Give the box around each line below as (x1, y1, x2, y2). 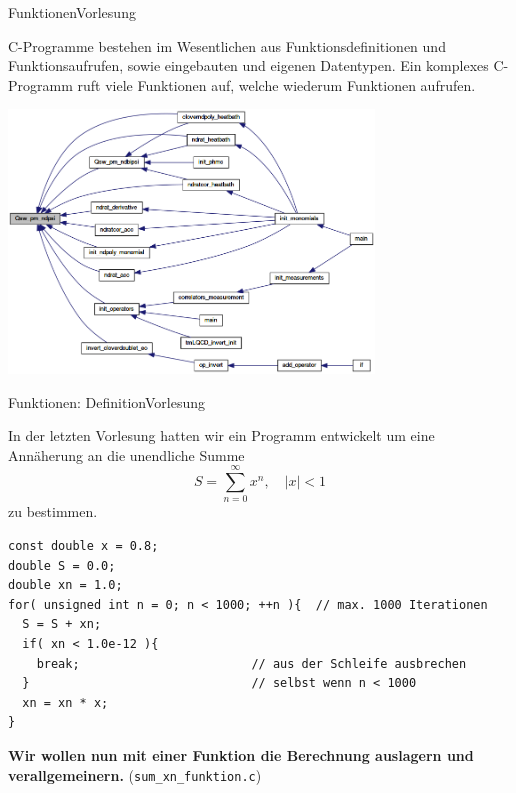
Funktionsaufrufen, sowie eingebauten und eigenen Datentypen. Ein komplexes (8, 55, 489, 76)
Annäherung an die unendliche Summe (8, 444, 245, 465)
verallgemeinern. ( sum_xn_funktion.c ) (8, 764, 262, 785)
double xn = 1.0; (8, 578, 123, 593)
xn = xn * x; (22, 695, 109, 710)
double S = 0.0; (8, 558, 116, 573)
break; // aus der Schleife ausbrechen (36, 656, 467, 671)
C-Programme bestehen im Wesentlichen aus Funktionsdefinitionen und (8, 35, 446, 56)
